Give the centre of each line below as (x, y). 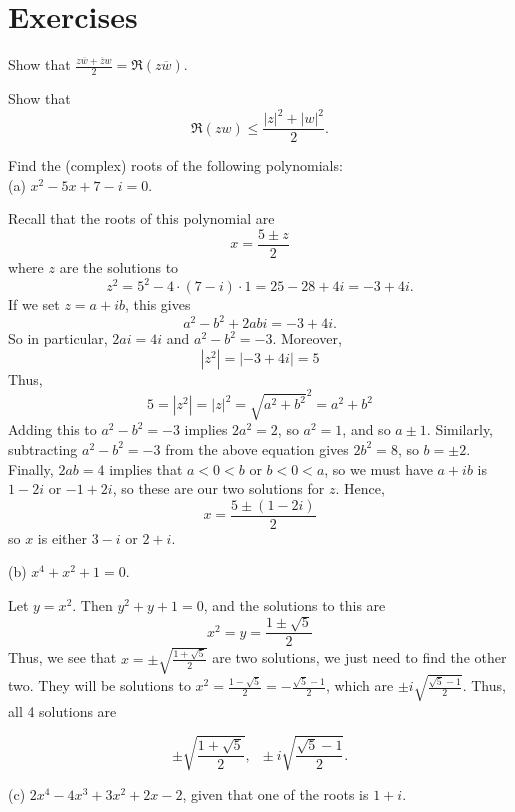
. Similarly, (460, 429)
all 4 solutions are (62, 710)
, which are (359, 685)
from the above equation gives (257, 448)
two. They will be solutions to (99, 685)
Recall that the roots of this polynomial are (141, 218)
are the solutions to (119, 266)
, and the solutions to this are (294, 605)
